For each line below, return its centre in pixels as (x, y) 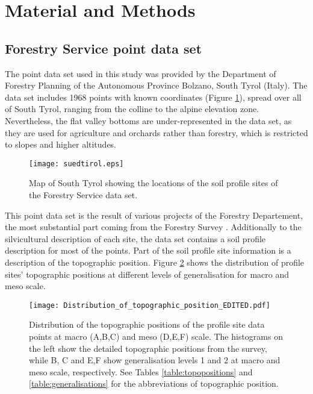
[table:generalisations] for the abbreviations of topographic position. (154, 383)
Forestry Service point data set (104, 48)
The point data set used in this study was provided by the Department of (141, 73)
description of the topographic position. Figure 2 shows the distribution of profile (155, 262)
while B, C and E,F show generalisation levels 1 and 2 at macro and (155, 360)
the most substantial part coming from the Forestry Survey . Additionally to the (153, 227)
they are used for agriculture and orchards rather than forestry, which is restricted (156, 132)
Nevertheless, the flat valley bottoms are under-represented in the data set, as (148, 120)
